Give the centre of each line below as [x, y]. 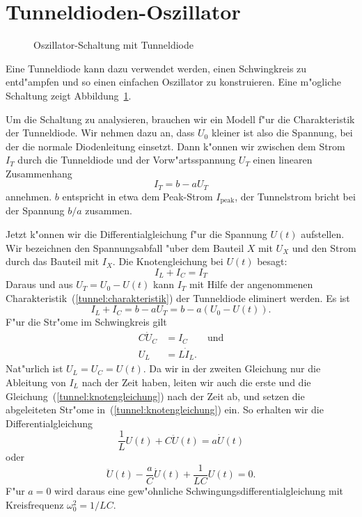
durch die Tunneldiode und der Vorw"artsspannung [127, 160]
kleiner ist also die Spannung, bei [282, 133]
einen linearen [283, 160]
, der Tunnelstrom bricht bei [295, 196]
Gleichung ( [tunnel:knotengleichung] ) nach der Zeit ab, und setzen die [155, 396]
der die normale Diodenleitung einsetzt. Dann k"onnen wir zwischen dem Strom [175, 146]
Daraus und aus [39, 284]
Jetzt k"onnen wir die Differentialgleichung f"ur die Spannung [136, 233]
